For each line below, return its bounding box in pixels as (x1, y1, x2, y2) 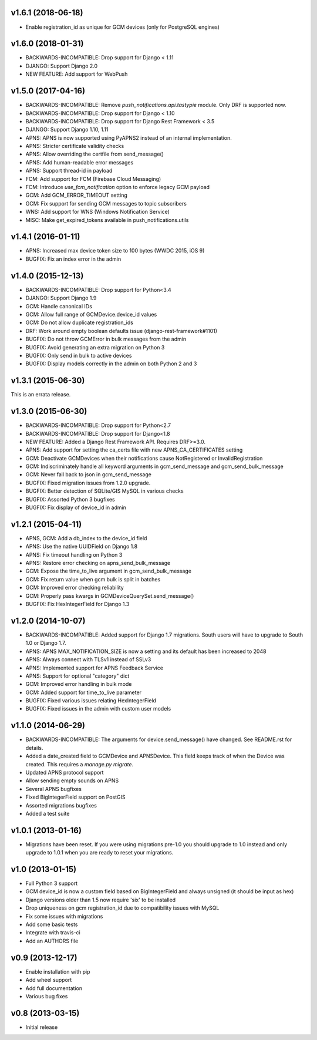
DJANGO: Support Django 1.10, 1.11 (25, 126, 109, 133)
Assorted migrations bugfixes (25, 802, 97, 809)
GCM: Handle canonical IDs (25, 302, 92, 309)
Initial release (25, 1024, 58, 1031)
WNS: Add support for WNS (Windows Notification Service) (25, 208, 170, 216)
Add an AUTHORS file (25, 937, 79, 944)
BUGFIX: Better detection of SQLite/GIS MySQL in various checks (25, 487, 184, 494)
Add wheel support (25, 977, 72, 984)
